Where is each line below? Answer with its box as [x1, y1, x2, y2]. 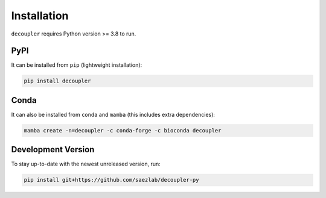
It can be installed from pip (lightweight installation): [11, 61, 142, 69]
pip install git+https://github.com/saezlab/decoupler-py [24, 176, 199, 184]
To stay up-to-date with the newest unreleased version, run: [11, 160, 161, 168]
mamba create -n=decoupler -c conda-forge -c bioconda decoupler [24, 127, 222, 134]
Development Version [11, 144, 95, 155]
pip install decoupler [24, 78, 91, 84]
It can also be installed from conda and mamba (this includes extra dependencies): [11, 111, 216, 118]
